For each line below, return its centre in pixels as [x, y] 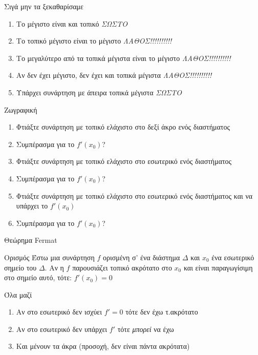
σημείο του [20, 267]
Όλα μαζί [18, 294]
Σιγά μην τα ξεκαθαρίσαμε [44, 6]
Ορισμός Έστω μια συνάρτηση [49, 257]
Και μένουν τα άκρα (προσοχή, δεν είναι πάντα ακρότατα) [103, 346]
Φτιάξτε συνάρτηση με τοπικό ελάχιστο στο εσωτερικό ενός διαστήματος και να [134, 195]
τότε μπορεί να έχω [146, 329]
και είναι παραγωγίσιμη [218, 267]
